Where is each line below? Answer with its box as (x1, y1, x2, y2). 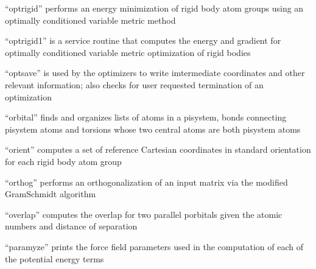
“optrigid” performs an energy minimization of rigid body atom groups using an (5, 2, 304, 14)
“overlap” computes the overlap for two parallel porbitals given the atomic (5, 208, 283, 220)
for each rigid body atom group (5, 155, 122, 167)
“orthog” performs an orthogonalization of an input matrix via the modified (5, 175, 288, 188)
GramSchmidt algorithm (5, 187, 96, 200)
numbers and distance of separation (5, 220, 138, 232)
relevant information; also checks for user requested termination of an (5, 78, 264, 91)
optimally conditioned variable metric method (5, 13, 176, 26)
